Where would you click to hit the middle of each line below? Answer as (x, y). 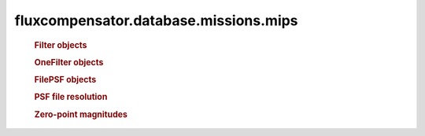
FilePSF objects (65, 80)
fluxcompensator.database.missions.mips (156, 20)
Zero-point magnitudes (81, 114)
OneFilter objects (69, 62)
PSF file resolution (71, 97)
